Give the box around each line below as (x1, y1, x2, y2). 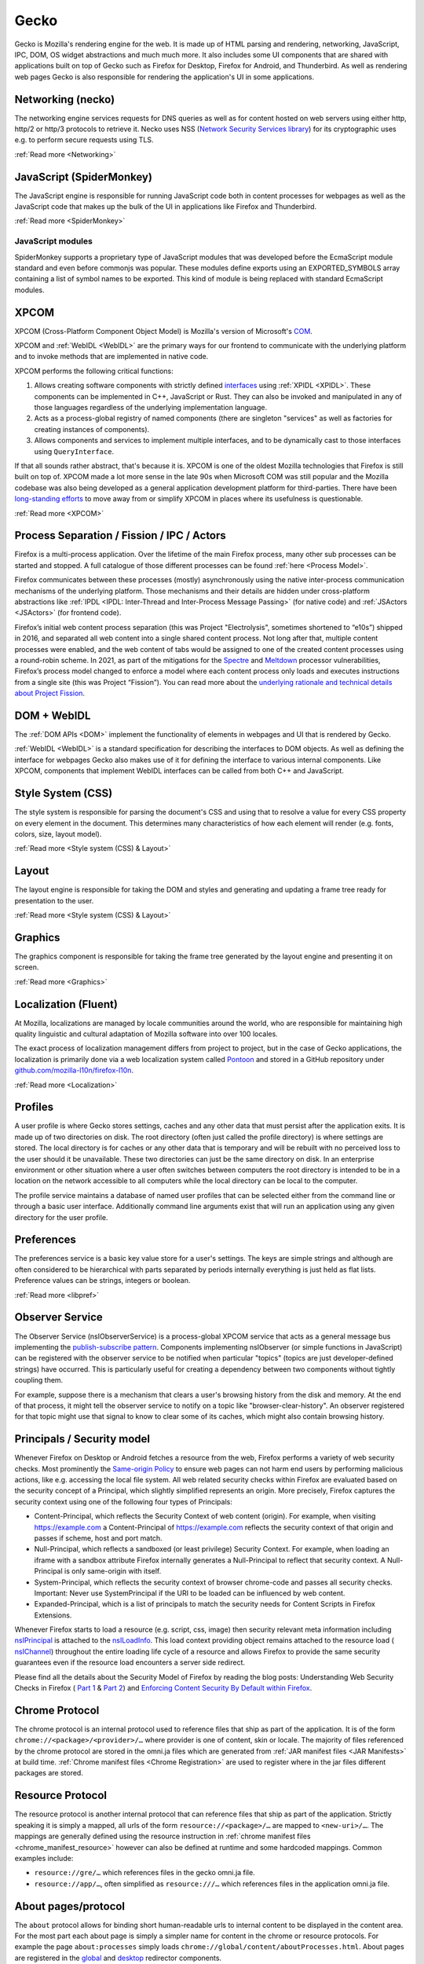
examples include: (14, 1853, 74, 1863)
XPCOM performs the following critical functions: (14, 366, 174, 376)
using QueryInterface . (34, 446, 114, 456)
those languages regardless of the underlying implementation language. (34, 403, 267, 412)
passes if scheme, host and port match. (34, 1533, 163, 1543)
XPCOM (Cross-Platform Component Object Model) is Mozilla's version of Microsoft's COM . (14, 326, 313, 335)
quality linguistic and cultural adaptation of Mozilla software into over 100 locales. (14, 1029, 278, 1039)
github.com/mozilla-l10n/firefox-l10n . (14, 1065, 133, 1075)
